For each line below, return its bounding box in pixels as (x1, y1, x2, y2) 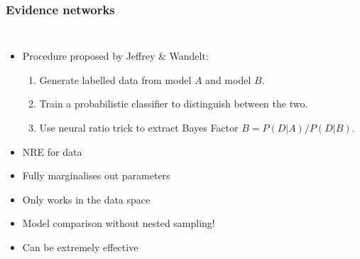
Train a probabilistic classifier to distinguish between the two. (39, 96, 308, 111)
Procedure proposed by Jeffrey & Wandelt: (22, 48, 209, 63)
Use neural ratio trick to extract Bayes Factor (39, 120, 239, 134)
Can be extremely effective (22, 239, 138, 254)
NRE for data (22, 144, 82, 159)
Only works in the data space (22, 191, 151, 206)
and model (205, 72, 251, 87)
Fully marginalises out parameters (22, 168, 170, 183)
